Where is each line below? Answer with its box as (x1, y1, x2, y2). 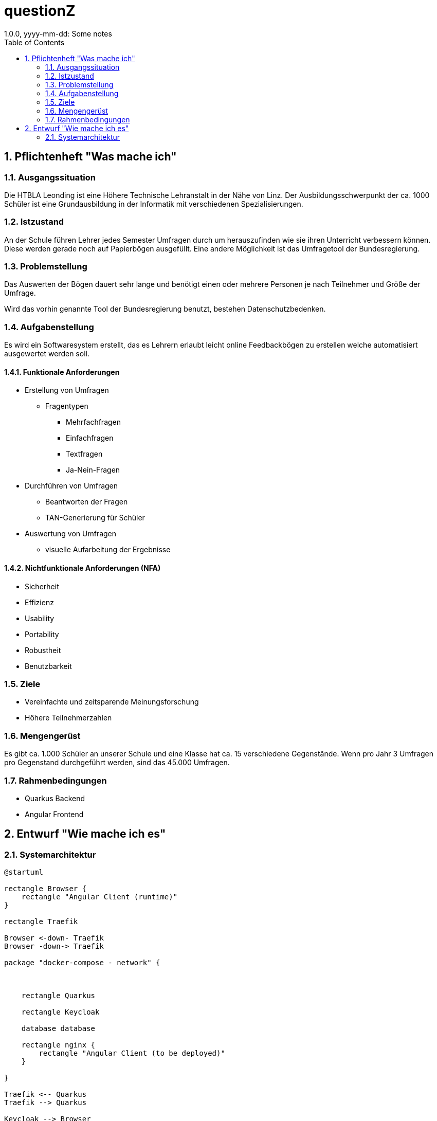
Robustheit (25, 645, 61, 655)
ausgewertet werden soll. (4, 349, 89, 358)
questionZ (4, 2, 76, 20)
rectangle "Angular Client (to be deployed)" (39, 1049, 225, 1058)
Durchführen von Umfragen (25, 481, 118, 491)
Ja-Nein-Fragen (66, 465, 120, 475)
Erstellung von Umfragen (25, 386, 109, 395)
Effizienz (25, 598, 54, 607)
